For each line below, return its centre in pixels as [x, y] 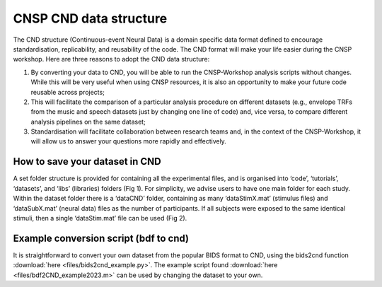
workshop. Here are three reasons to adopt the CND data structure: [111, 59]
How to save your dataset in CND [87, 162]
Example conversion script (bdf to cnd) [101, 238]
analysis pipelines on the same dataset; [88, 122]
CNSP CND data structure [90, 18]
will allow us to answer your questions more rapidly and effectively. [128, 141]
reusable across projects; [68, 92]
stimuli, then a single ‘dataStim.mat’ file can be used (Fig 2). [100, 218]
